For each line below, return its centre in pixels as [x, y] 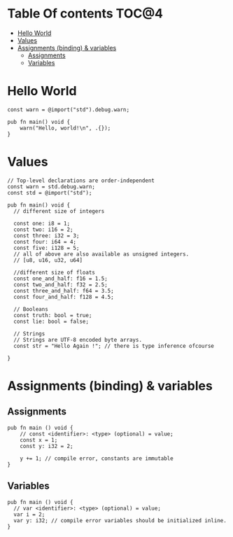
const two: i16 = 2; [43, 230]
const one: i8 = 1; [42, 223]
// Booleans [31, 309]
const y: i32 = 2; [47, 446]
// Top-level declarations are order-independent [81, 181]
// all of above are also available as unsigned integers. [101, 254]
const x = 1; [39, 440]
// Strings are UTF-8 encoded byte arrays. [78, 340]
